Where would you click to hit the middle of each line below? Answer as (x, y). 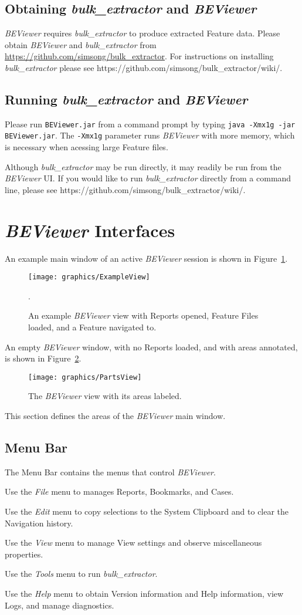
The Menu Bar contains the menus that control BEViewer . (110, 472)
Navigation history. (39, 523)
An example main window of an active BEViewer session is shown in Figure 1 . (146, 258)
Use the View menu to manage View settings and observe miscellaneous (133, 543)
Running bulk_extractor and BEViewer (126, 99)
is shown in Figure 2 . (43, 358)
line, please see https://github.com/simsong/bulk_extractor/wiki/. (125, 189)
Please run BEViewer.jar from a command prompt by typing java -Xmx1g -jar (150, 124)
